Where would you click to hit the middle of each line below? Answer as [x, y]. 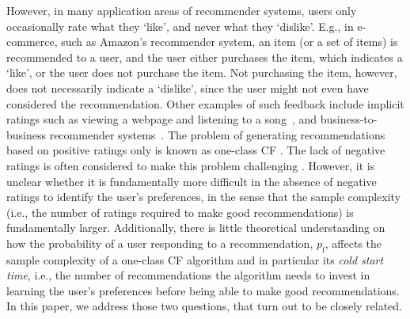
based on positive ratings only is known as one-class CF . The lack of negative [196, 150]
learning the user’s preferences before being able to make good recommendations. [203, 290]
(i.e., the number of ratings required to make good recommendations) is [180, 212]
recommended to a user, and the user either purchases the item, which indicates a [205, 57]
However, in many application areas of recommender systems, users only [182, 10]
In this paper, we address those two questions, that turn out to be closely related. [205, 306]
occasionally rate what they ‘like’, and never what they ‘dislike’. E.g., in [180, 26]
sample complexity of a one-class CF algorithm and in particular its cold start [195, 259]
